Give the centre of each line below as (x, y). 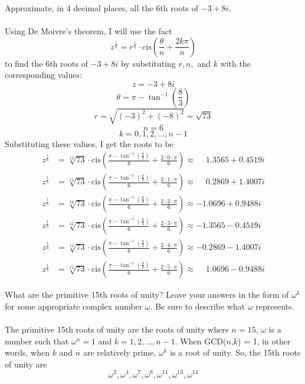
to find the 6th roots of (46, 63)
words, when (27, 352)
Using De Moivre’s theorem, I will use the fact (88, 31)
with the (235, 63)
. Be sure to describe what (198, 306)
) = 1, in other (264, 341)
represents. (275, 306)
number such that (37, 341)
